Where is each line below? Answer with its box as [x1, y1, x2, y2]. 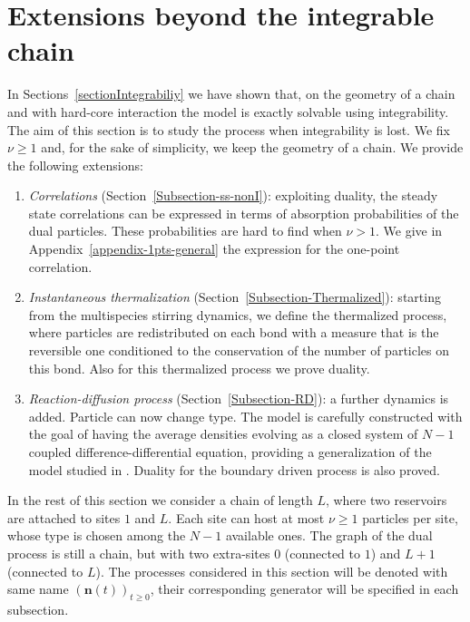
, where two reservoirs [325, 491, 447, 510]
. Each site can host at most [168, 508, 325, 527]
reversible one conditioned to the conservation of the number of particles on [28, 341, 449, 360]
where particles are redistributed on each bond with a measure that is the [28, 323, 439, 342]
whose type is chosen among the [7, 526, 186, 545]
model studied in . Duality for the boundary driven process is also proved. [28, 460, 440, 479]
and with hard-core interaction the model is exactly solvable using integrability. [7, 102, 449, 121]
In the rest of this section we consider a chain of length [7, 491, 313, 510]
